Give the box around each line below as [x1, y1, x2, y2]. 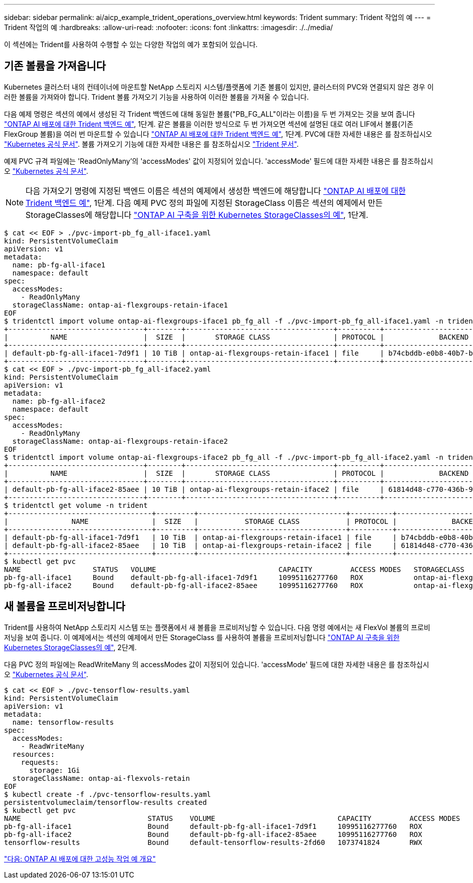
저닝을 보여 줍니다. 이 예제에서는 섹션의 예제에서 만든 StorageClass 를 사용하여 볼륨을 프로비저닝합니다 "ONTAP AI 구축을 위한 [4, 633, 400, 642]
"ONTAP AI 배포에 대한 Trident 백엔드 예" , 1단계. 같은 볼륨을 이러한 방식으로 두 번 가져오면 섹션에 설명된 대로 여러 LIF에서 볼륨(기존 [4, 119, 413, 128]
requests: [21, 758, 59, 766]
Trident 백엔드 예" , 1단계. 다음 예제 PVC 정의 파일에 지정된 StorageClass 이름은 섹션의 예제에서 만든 [26, 197, 383, 208]
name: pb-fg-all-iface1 [12, 260, 106, 269]
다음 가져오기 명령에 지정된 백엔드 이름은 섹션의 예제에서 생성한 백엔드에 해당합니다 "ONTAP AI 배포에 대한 [26, 185, 406, 196]
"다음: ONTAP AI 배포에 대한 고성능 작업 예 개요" [4, 854, 156, 863]
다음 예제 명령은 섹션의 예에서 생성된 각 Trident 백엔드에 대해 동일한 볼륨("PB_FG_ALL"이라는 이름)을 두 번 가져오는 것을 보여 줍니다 [4, 109, 415, 118]
